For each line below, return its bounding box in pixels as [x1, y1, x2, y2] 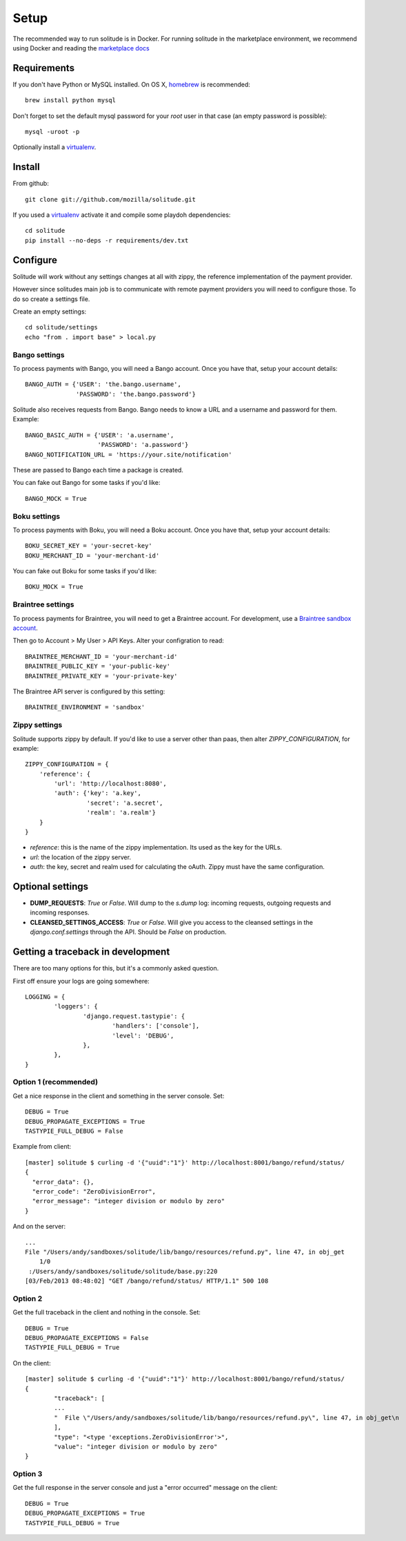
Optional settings [12, 881, 89, 892]
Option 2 [12, 1294, 43, 1303]
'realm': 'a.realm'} [86, 809, 156, 816]
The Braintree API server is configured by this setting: [12, 687, 165, 696]
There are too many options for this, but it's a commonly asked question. [12, 964, 219, 973]
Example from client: [12, 1142, 72, 1151]
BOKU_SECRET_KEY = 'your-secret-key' [25, 542, 153, 550]
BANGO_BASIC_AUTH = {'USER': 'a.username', [25, 431, 174, 439]
